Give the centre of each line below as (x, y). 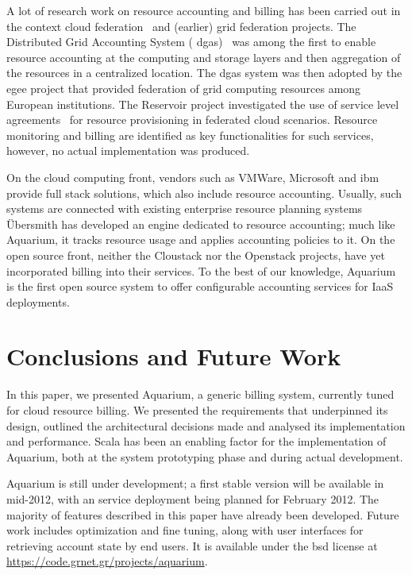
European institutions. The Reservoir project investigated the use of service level (203, 104)
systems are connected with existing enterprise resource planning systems (185, 208)
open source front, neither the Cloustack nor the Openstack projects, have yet (196, 255)
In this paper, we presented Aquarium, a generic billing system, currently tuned (200, 394)
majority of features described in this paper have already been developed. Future (203, 514)
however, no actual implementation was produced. (128, 151)
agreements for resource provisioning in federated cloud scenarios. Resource (192, 120)
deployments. (38, 301)
